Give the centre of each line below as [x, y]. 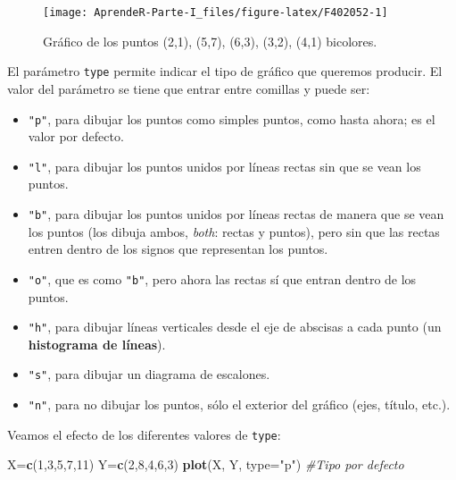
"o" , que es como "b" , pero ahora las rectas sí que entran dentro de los [222, 278]
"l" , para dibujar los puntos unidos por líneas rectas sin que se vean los [224, 166]
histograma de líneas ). [97, 344]
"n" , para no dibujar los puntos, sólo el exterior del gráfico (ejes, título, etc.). [239, 404]
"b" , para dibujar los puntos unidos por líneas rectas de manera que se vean [236, 214]
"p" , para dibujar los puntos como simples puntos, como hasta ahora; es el [232, 118]
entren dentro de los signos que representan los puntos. [178, 249]
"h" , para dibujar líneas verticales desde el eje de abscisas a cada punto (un [235, 327]
